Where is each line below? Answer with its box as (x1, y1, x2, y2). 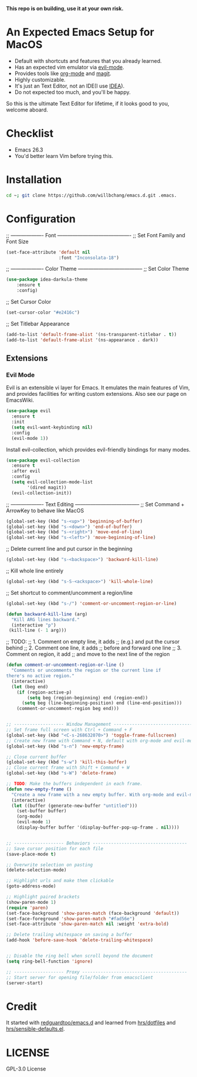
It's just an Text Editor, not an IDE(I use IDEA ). (14, 82, 125, 89)
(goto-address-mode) (6, 883, 57, 889)
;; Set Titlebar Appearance (6, 320, 70, 327)
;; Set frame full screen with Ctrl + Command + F (6, 727, 133, 733)
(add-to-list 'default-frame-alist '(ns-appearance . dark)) (6, 337, 159, 343)
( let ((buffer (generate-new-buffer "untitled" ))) (11, 803, 138, 809)
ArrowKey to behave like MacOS (6, 507, 84, 514)
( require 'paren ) (6, 904, 49, 911)
